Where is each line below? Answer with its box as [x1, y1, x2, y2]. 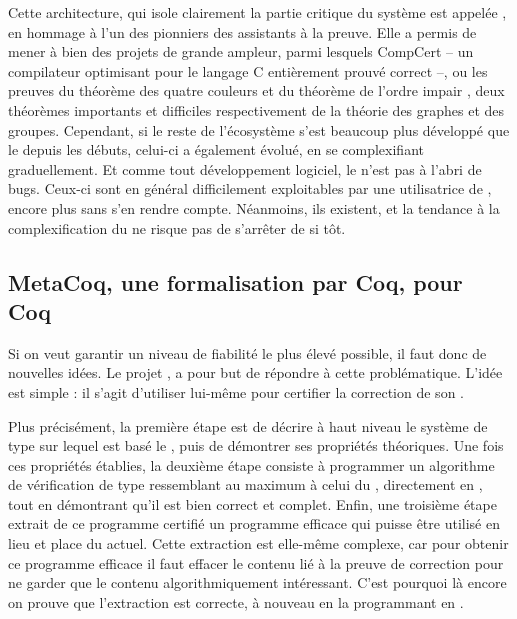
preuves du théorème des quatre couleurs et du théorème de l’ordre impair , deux [8, 80, 505, 101]
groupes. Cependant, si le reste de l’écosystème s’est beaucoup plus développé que [8, 119, 510, 140]
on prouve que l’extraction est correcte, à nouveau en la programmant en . [8, 591, 464, 612]
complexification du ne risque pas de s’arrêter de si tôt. [8, 217, 346, 238]
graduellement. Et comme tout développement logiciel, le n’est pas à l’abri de [8, 158, 482, 179]
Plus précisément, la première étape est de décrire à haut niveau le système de [8, 415, 488, 436]
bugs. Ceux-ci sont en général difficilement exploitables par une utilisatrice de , [8, 178, 492, 199]
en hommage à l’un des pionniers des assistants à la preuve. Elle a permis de [8, 21, 477, 42]
